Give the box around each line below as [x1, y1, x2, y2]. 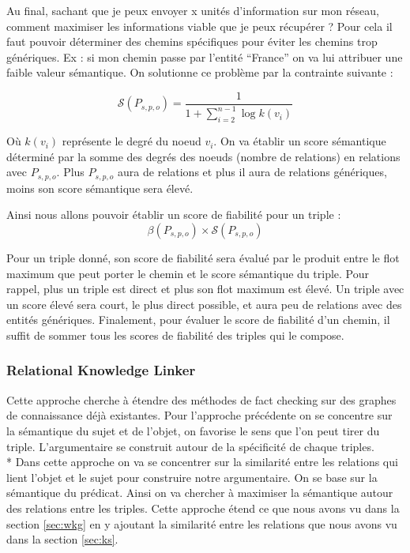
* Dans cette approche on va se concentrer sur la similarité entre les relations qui [6, 453, 398, 470]
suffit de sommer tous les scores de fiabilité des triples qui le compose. [6, 326, 344, 343]
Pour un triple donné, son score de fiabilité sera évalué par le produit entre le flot [6, 250, 400, 265]
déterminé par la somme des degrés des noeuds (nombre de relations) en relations [6, 148, 401, 164]
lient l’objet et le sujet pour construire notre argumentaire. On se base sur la [6, 468, 378, 485]
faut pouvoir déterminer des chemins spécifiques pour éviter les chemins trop [6, 33, 378, 50]
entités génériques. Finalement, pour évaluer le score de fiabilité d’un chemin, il [6, 311, 390, 328]
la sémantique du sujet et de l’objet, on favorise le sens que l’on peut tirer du [6, 422, 380, 438]
